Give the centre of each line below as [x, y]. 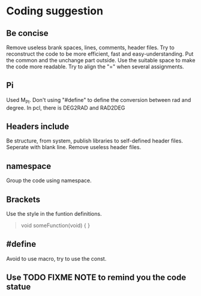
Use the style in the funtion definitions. [54, 214]
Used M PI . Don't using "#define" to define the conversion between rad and [99, 100]
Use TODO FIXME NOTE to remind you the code [96, 278]
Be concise [28, 33]
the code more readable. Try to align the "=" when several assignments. [95, 67]
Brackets [23, 199]
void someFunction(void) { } [55, 225]
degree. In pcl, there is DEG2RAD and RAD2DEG [66, 108]
